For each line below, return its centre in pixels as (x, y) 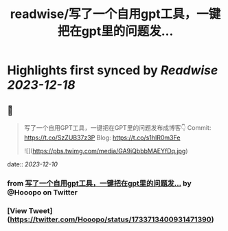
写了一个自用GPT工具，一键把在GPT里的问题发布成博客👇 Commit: (117, 128)
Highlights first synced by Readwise (113, 70)
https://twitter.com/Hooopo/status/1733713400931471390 (111, 219)
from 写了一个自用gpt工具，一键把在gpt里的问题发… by (99, 183)
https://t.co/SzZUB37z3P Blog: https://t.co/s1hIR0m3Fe (102, 137)
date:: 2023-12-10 (33, 164)
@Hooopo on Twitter (42, 192)
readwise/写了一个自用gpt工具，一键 (115, 14)
